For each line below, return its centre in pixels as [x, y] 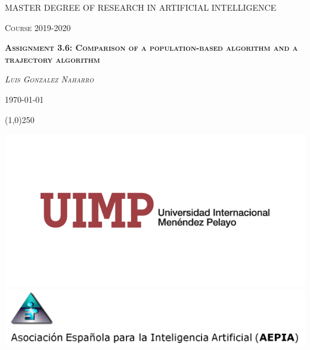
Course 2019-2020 [38, 27]
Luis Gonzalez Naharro [49, 79]
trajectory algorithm [52, 59]
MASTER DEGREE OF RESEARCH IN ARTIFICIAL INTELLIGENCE [141, 7]
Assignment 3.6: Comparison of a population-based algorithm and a [151, 47]
